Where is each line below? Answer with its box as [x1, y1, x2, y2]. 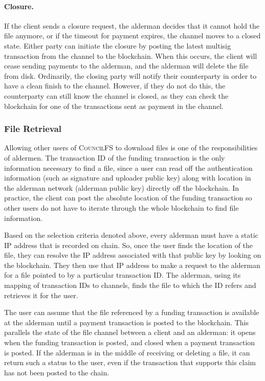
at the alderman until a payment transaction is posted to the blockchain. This [4, 317, 249, 327]
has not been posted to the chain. [4, 367, 109, 377]
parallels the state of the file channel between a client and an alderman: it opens [4, 327, 256, 338]
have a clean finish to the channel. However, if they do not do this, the [4, 80, 226, 91]
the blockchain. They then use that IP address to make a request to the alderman [4, 259, 260, 270]
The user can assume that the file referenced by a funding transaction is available [4, 307, 259, 318]
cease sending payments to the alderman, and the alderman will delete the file [4, 60, 249, 71]
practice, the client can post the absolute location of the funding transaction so [4, 192, 252, 203]
